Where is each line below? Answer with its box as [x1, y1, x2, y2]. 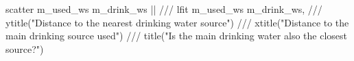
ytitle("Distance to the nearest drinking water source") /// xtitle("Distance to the [5, 15, 349, 29]
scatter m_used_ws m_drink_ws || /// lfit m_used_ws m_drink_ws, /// [5, 2, 322, 16]
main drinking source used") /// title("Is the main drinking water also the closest [5, 28, 347, 43]
